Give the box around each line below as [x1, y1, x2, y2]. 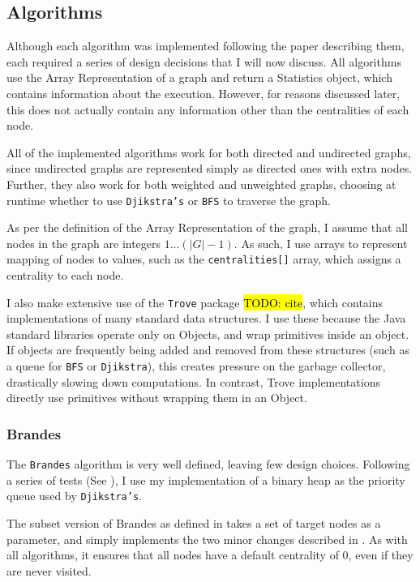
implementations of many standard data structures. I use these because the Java [6, 310, 406, 327]
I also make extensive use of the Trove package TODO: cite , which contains [6, 293, 384, 310]
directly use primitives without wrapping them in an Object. [6, 389, 307, 406]
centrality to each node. [6, 267, 124, 284]
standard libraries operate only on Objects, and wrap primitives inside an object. [6, 325, 409, 342]
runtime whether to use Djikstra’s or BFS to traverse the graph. [6, 191, 331, 208]
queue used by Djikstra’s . [6, 487, 142, 504]
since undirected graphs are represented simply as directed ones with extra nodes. [6, 160, 413, 177]
